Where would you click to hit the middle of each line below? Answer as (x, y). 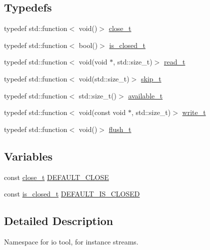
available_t (145, 95)
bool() (88, 45)
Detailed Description (59, 221)
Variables (28, 156)
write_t (194, 112)
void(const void (102, 112)
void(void (93, 62)
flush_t (120, 129)
